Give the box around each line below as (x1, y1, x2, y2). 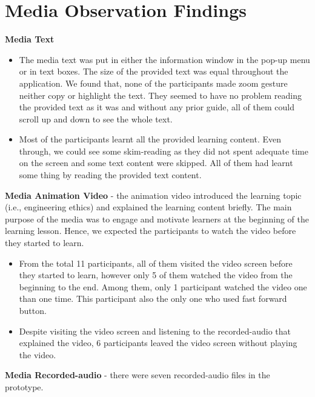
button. (19, 304, 47, 316)
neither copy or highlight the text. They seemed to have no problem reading (19, 88, 302, 101)
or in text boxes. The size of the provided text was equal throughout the (19, 65, 288, 78)
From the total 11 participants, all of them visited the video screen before (19, 256, 293, 269)
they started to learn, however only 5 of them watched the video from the (19, 269, 293, 281)
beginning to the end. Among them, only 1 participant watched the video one (19, 280, 307, 293)
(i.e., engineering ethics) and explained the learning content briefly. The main (5, 201, 292, 213)
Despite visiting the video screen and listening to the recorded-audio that (19, 324, 291, 337)
